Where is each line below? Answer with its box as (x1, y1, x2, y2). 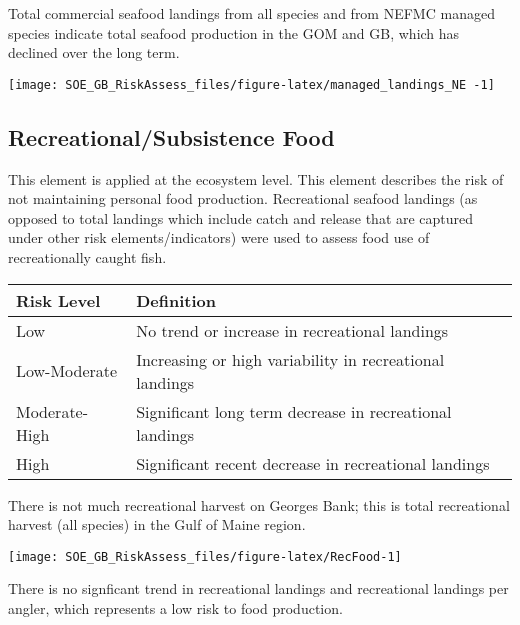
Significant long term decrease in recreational (136, 399, 452, 423)
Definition (136, 288, 216, 312)
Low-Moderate (16, 359, 118, 383)
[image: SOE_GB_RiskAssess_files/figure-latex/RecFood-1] (8, 549, 402, 564)
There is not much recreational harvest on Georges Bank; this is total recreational (8, 494, 510, 515)
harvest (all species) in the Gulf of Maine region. (8, 514, 306, 535)
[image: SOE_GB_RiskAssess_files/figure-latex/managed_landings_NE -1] (8, 77, 495, 92)
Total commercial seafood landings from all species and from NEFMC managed (8, 3, 495, 23)
